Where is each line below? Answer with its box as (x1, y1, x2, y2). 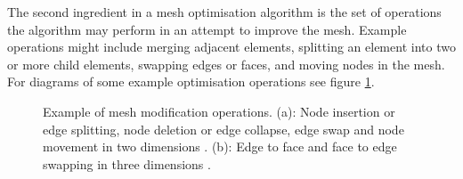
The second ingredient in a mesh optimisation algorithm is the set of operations (7, 3, 442, 20)
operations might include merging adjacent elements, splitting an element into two (7, 37, 456, 56)
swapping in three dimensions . (43, 154, 211, 173)
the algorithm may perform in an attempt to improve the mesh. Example (7, 20, 407, 38)
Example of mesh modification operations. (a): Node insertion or (43, 102, 395, 120)
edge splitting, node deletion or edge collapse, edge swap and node (43, 119, 404, 138)
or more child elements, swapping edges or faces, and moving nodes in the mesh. (7, 54, 445, 73)
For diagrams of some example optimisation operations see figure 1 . (7, 72, 375, 91)
